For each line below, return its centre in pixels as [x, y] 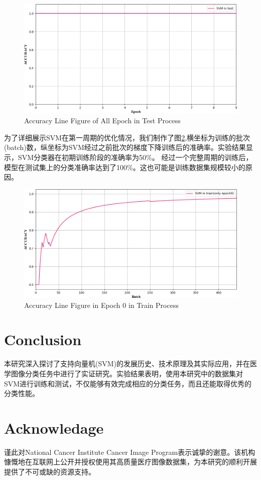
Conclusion [43, 339]
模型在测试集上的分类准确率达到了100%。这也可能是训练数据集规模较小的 [125, 167]
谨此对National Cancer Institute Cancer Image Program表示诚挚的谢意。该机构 [130, 452]
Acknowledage [54, 427]
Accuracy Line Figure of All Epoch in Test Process [102, 121]
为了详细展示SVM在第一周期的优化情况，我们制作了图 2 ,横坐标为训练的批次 [127, 137]
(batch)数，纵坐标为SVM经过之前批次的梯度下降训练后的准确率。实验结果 [125, 147]
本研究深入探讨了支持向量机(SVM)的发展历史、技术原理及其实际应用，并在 [127, 364]
